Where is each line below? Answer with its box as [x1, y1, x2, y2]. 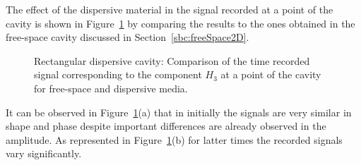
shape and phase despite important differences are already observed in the [6, 118, 326, 133]
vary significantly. [6, 146, 82, 161]
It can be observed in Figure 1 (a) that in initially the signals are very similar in [6, 104, 352, 119]
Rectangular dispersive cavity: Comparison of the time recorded [34, 53, 310, 68]
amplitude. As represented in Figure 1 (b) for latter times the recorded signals [6, 132, 343, 147]
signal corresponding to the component [34, 67, 202, 82]
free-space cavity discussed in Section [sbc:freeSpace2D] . [6, 30, 249, 44]
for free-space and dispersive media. [34, 80, 188, 95]
